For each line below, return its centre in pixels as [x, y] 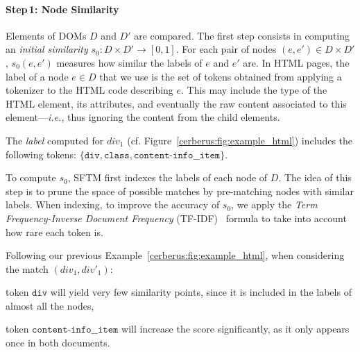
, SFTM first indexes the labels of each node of [168, 177]
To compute [31, 177]
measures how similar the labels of [129, 62]
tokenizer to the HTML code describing [89, 90]
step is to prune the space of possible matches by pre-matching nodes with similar [180, 191]
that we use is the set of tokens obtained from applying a [221, 76]
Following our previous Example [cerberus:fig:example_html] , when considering [175, 255]
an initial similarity [47, 49]
